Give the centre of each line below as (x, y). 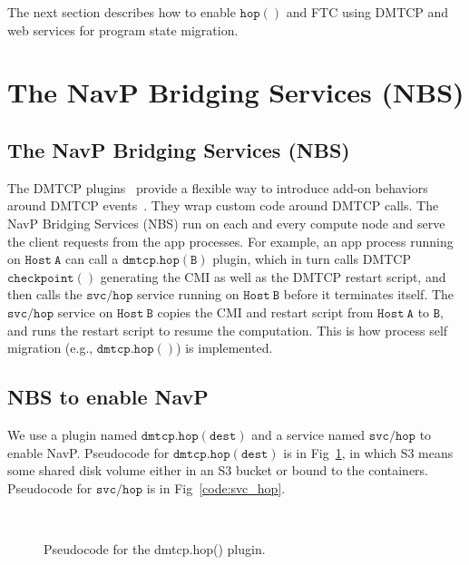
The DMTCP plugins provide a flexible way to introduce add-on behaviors (218, 187)
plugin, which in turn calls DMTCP (312, 259)
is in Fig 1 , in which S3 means (368, 452)
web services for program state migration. (123, 29)
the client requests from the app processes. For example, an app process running (230, 241)
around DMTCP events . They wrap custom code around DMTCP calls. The (223, 205)
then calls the (45, 294)
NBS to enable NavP (108, 397)
